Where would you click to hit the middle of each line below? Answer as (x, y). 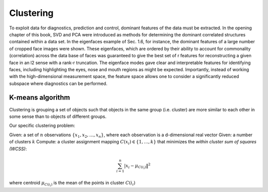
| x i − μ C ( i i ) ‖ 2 (137, 166)
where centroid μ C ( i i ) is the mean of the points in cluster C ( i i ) (72, 184)
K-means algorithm (40, 98)
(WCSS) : (18, 149)
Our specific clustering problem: (42, 126)
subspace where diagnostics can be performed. (58, 83)
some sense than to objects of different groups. (58, 116)
